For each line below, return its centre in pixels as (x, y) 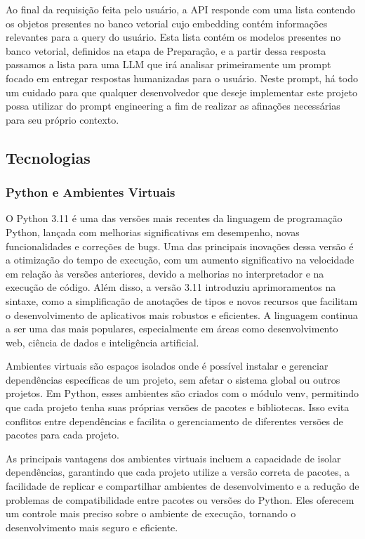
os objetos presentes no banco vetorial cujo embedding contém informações (167, 23)
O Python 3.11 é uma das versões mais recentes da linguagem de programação (174, 218)
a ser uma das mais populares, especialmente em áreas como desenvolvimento (172, 329)
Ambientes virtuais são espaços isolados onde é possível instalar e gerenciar (167, 366)
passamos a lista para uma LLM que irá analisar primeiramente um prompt (168, 64)
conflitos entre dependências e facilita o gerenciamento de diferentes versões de (174, 421)
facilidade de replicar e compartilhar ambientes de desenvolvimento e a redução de (182, 486)
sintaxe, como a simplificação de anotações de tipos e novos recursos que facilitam (182, 300)
